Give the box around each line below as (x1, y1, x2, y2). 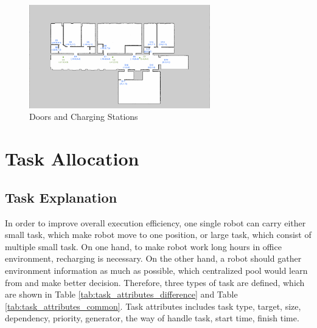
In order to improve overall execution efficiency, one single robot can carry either (5, 216, 306, 229)
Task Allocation (5, 146, 139, 171)
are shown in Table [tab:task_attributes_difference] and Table (5, 288, 238, 301)
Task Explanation (5, 187, 117, 206)
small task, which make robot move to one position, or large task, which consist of (5, 228, 312, 241)
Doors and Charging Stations (29, 110, 138, 123)
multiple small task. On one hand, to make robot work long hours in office (5, 240, 282, 253)
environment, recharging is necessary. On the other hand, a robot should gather (5, 252, 302, 265)
